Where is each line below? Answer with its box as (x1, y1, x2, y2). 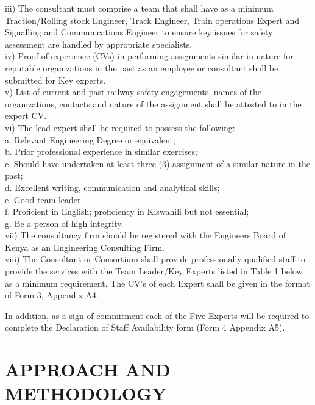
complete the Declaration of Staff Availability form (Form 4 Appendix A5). (5, 321, 285, 334)
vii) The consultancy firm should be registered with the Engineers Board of (5, 229, 286, 242)
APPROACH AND (5, 357, 171, 382)
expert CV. (5, 109, 47, 122)
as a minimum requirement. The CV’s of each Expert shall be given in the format (5, 276, 310, 289)
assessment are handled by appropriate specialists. (5, 37, 193, 50)
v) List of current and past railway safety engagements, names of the (5, 85, 262, 98)
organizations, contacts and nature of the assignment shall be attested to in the (5, 97, 302, 110)
